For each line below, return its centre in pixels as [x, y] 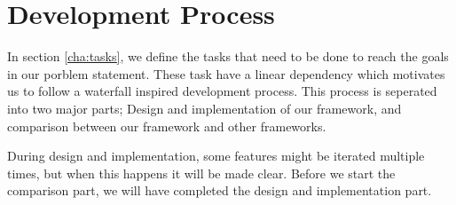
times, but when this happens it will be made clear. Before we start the [201, 173]
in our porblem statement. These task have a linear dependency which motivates [226, 73]
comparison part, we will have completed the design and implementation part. [220, 190]
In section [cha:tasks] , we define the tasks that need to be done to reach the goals [228, 56]
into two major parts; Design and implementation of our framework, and [204, 108]
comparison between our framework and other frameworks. [167, 126]
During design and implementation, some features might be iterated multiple [216, 156]
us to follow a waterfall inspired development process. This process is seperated [222, 91]
